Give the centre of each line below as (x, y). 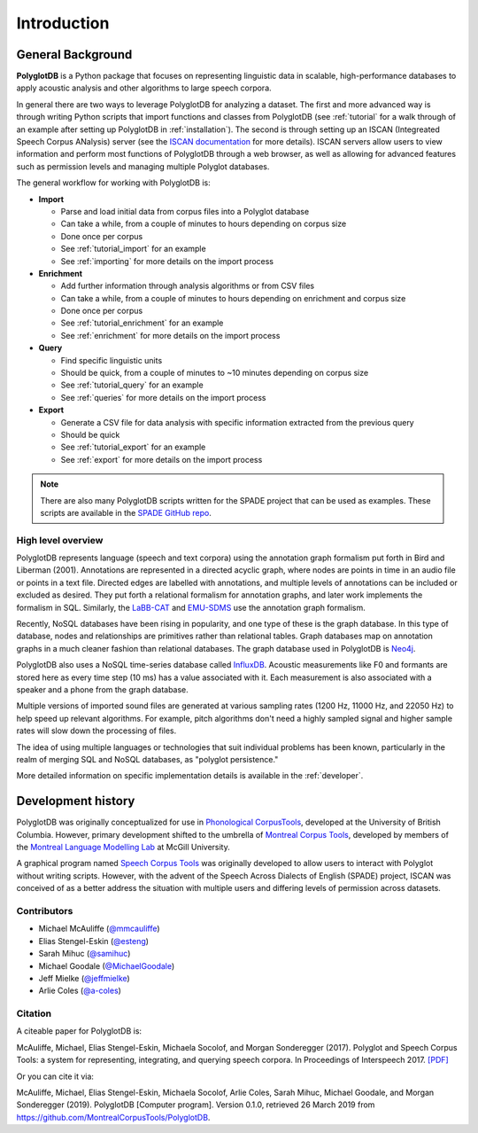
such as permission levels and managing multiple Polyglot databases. (143, 166)
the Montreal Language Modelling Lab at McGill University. (123, 848)
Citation (34, 1013)
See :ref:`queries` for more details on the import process (163, 397)
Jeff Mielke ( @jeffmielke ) (84, 978)
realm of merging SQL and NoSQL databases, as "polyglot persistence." (147, 759)
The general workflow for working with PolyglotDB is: (114, 183)
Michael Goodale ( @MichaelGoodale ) (107, 965)
